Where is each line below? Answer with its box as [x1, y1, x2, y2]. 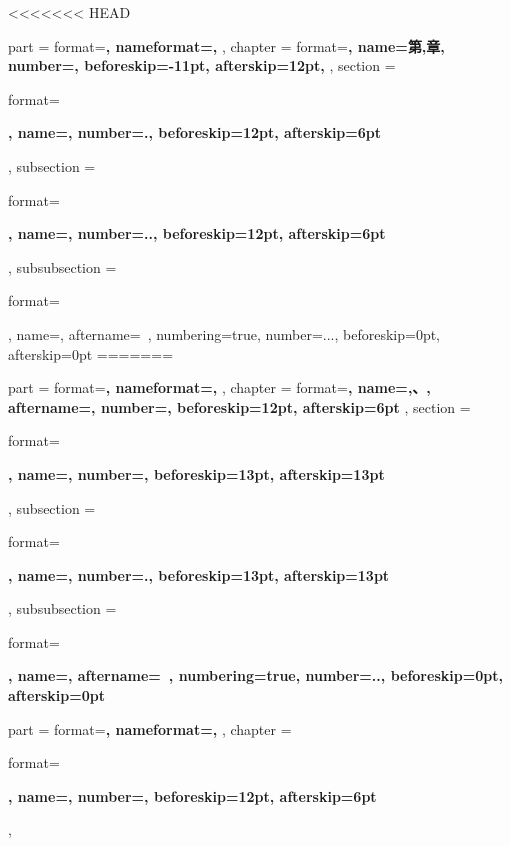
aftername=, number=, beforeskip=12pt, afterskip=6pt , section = [8, 396, 471, 417]
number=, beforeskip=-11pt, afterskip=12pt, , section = [8, 55, 396, 76]
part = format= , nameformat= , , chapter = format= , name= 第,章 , [8, 35, 445, 56]
